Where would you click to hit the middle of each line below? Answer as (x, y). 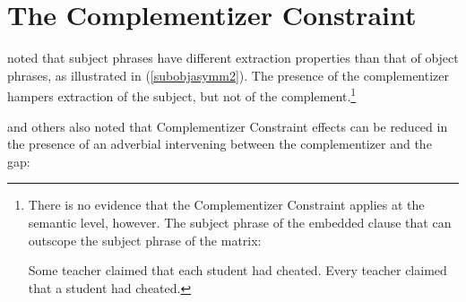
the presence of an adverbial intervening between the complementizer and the (220, 144)
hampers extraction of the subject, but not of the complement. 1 (182, 95)
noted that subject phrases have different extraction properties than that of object (233, 58)
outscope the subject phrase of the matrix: (145, 240)
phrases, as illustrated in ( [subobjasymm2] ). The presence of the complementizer (229, 75)
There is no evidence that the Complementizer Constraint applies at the (226, 205)
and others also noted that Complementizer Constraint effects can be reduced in (228, 126)
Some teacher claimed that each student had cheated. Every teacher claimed (237, 270)
